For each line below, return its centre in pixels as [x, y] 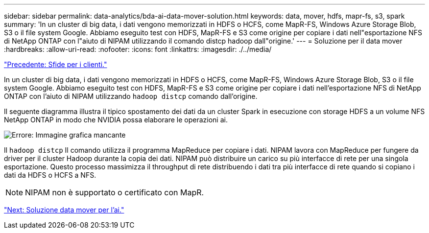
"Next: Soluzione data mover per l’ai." [64, 210]
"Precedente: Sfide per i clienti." [56, 64]
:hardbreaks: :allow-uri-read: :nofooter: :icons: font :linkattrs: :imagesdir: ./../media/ [138, 49]
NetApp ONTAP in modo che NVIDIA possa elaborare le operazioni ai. [116, 120]
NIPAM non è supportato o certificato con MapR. [115, 192]
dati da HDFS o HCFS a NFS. [50, 175]
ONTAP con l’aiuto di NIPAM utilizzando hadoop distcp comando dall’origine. [131, 96]
